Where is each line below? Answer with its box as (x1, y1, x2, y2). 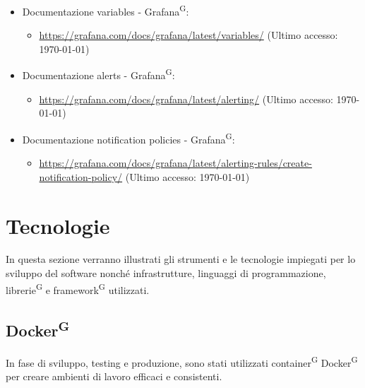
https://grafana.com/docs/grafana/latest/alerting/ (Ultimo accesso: (39, 91, 333, 106)
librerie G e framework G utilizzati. (6, 280, 150, 297)
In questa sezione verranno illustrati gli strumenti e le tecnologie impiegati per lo (6, 252, 356, 266)
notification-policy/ (39, 169, 123, 184)
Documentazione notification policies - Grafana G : (22, 129, 235, 146)
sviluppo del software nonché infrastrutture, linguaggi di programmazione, (6, 266, 326, 281)
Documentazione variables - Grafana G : (22, 2, 189, 18)
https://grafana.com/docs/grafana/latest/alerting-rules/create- (39, 155, 312, 170)
